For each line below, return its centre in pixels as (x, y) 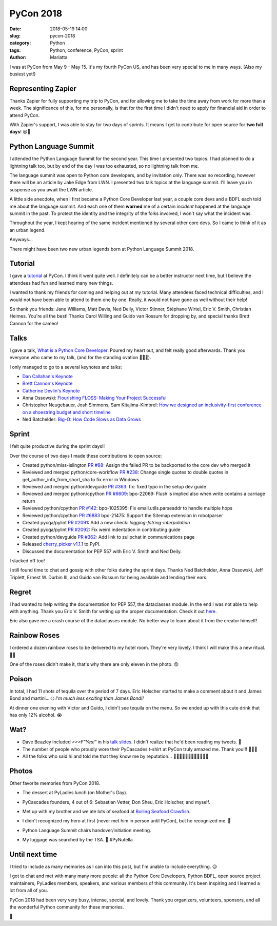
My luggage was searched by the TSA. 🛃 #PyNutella (77, 840)
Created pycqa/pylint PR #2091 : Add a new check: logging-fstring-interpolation (106, 523)
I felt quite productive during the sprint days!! (57, 446)
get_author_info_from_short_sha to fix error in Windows (81, 479)
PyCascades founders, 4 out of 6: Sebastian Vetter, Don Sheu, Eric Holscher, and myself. (116, 802)
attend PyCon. (25, 115)
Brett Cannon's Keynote (47, 383)
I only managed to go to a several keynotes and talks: (66, 367)
